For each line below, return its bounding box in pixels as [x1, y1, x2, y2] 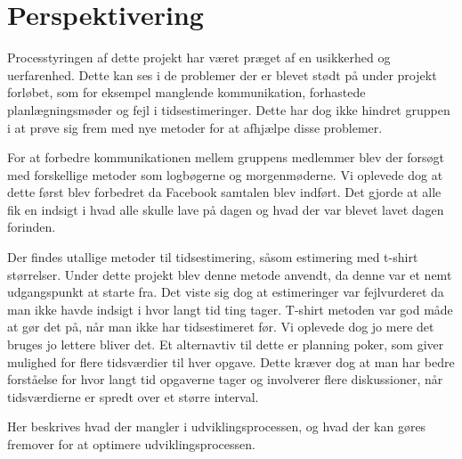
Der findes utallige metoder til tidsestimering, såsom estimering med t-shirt [7, 248, 418, 266]
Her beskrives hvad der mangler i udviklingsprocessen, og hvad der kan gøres [7, 417, 426, 436]
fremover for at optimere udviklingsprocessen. [7, 435, 255, 453]
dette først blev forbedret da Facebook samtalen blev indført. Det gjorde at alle [7, 183, 442, 201]
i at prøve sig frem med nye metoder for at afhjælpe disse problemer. [7, 118, 383, 136]
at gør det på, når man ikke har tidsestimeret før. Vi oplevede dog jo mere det [7, 317, 434, 336]
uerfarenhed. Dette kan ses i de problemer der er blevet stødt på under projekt [7, 65, 437, 84]
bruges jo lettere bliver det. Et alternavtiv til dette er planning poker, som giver [7, 335, 444, 354]
